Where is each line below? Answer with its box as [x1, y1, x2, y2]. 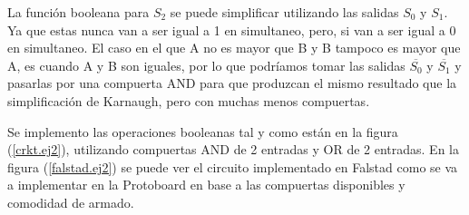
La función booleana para [7, 3, 150, 21]
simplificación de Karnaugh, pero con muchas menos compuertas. [7, 91, 370, 110]
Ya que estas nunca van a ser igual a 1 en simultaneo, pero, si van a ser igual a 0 [7, 20, 456, 39]
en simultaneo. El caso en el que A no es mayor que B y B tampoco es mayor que [7, 38, 461, 57]
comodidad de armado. [7, 192, 134, 211]
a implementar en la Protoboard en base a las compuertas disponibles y [7, 175, 405, 194]
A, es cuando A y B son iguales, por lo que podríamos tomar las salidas [7, 55, 405, 74]
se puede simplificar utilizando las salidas [170, 3, 399, 21]
